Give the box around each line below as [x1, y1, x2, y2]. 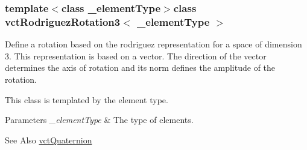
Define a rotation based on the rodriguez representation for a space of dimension [5, 38, 302, 50]
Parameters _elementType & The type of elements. [5, 113, 194, 126]
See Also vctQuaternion [5, 133, 92, 146]
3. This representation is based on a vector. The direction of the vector [5, 49, 267, 62]
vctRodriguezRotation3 [5, 14, 121, 29]
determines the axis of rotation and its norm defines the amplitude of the [5, 61, 276, 74]
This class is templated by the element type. [5, 93, 168, 106]
